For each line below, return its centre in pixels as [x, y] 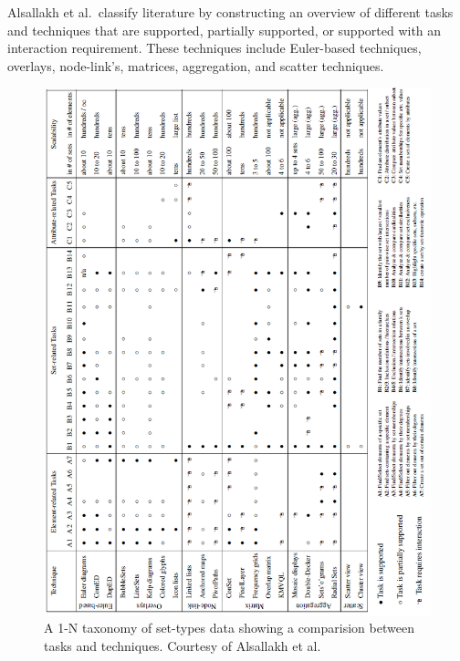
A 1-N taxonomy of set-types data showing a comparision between [229, 628]
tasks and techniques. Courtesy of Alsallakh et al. [183, 645]
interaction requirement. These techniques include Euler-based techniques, [214, 48]
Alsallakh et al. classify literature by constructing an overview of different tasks [230, 12]
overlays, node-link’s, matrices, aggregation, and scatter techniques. [196, 65]
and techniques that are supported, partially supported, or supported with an [225, 30]
